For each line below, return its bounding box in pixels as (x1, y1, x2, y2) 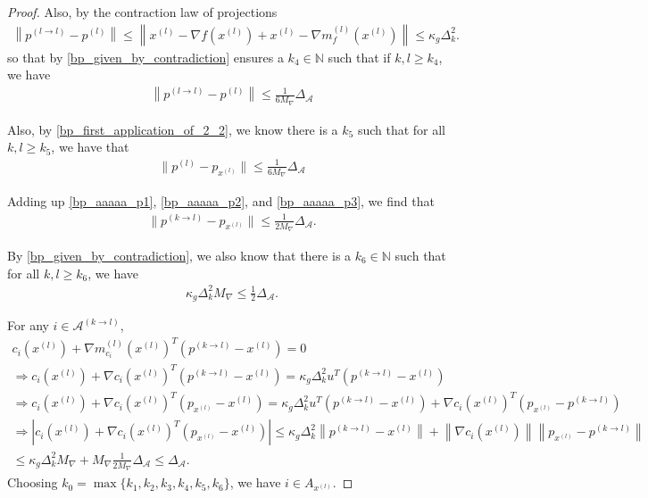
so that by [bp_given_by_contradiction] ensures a (7, 47, 284, 66)
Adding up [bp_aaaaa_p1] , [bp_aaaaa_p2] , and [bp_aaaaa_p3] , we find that (7, 192, 435, 211)
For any (7, 316, 49, 335)
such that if (328, 47, 391, 66)
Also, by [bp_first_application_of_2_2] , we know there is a (7, 120, 338, 138)
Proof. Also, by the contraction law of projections (7, 3, 278, 21)
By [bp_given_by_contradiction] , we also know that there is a (7, 245, 352, 264)
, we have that (51, 137, 129, 156)
